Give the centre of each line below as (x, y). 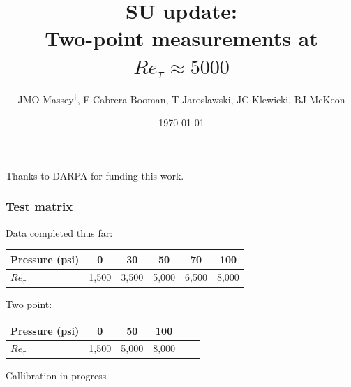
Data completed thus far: (59, 232)
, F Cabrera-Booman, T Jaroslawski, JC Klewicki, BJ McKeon (211, 99)
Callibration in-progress (56, 375)
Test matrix (39, 206)
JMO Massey (46, 99)
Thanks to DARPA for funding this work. (95, 175)
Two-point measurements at (181, 38)
